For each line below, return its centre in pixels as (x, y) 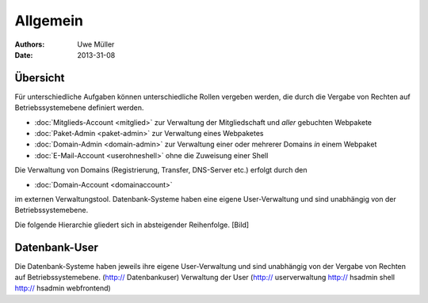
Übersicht (40, 78)
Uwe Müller (96, 44)
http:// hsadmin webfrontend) (63, 288)
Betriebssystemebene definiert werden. (79, 108)
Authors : (30, 44)
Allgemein (49, 21)
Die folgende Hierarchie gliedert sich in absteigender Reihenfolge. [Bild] (132, 225)
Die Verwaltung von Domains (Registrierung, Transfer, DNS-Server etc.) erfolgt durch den (161, 170)
